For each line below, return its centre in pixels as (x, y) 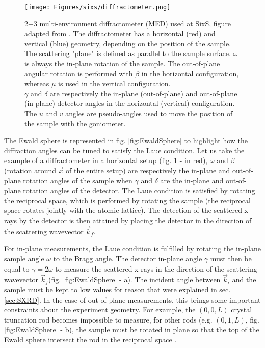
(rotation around (30, 170)
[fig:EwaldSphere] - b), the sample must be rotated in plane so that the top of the (132, 329)
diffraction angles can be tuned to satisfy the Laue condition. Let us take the (124, 150)
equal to (17, 268)
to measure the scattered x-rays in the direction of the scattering (156, 268)
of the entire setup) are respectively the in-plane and (148, 170)
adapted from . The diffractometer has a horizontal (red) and (120, 33)
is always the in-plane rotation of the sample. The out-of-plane (122, 63)
